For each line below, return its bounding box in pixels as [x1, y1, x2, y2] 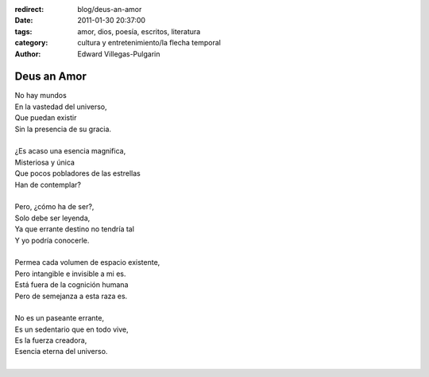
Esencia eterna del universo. [14, 347, 108, 356]
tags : [14, 26, 33, 36]
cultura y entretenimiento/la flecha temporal [77, 38, 222, 48]
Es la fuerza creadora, [14, 336, 87, 345]
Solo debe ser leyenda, [14, 213, 91, 223]
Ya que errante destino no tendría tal [14, 224, 135, 234]
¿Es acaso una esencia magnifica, [14, 146, 126, 156]
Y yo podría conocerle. [14, 235, 90, 245]
